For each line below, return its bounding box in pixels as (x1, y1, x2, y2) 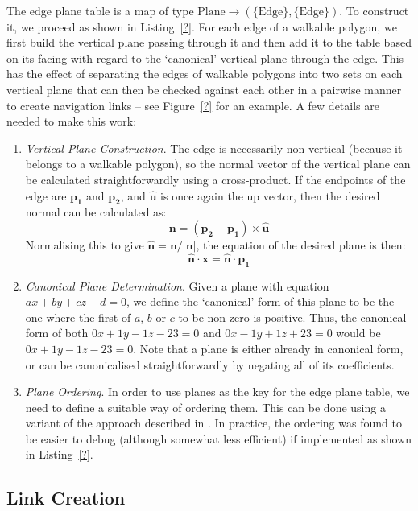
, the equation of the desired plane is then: (196, 236, 406, 253)
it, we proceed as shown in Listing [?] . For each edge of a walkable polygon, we (6, 18, 397, 35)
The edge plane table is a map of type (6, 2, 194, 19)
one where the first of (25, 308, 131, 325)
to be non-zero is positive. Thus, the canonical (178, 308, 407, 325)
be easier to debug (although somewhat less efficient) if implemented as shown (25, 430, 412, 447)
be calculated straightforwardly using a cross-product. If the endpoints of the (25, 171, 406, 188)
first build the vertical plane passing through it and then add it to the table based (6, 34, 412, 51)
